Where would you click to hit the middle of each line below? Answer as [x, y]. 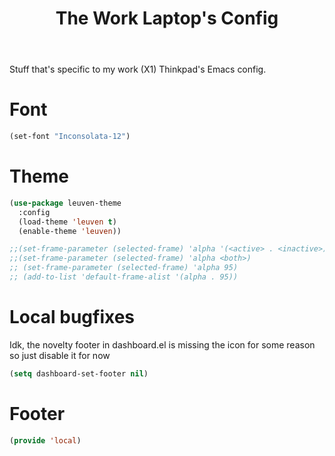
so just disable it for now [60, 355]
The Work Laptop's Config [167, 18]
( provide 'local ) [45, 440]
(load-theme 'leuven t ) [67, 222]
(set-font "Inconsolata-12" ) [70, 137]
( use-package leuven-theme [65, 203]
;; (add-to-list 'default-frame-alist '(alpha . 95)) [124, 277]
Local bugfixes [72, 317]
